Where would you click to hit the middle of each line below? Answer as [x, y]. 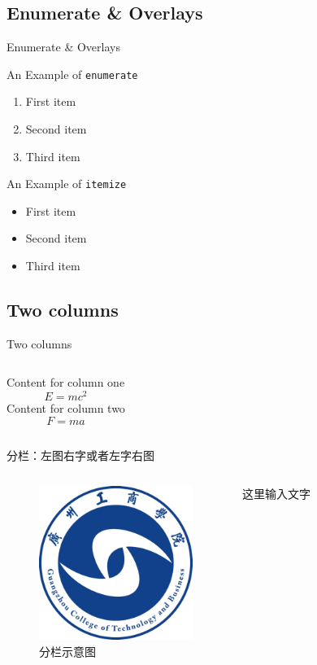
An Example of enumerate [72, 74]
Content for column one [66, 382]
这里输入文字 [276, 494]
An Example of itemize [67, 184]
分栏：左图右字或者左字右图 [80, 455]
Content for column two [66, 408]
